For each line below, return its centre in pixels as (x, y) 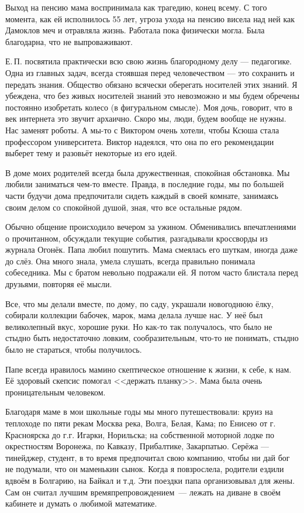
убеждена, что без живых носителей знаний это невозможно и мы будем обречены (153, 96)
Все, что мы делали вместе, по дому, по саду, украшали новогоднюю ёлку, (139, 303)
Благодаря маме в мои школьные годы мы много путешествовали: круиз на (139, 412)
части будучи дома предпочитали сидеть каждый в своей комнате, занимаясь (142, 195)
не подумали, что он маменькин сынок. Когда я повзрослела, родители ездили (145, 469)
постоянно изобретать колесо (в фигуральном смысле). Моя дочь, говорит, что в (149, 107)
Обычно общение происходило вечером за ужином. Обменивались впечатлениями (151, 227)
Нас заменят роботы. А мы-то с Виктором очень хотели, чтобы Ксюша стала (142, 130)
